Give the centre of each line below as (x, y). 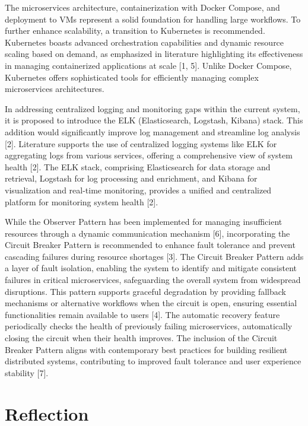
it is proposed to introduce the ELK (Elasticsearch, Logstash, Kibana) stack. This (154, 120)
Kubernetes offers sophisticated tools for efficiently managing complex (132, 77)
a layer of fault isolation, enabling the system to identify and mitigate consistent (151, 268)
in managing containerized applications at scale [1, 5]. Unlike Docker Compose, (148, 65)
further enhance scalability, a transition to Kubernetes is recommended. (135, 31)
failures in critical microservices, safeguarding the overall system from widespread (153, 280)
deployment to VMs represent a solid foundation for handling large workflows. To (153, 19)
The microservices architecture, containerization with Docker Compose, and (142, 7)
